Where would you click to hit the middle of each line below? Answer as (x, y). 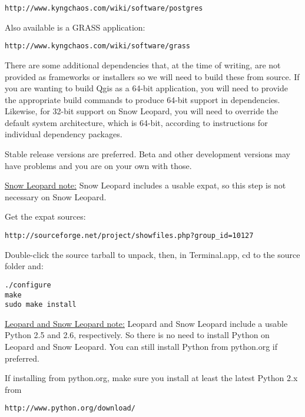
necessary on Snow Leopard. (56, 196)
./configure (28, 285)
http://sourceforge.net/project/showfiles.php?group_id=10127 (129, 236)
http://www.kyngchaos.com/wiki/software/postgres (104, 8)
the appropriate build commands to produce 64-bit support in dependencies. (142, 99)
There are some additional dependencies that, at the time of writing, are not (143, 64)
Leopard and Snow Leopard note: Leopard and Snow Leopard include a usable (146, 323)
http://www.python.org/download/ (70, 408)
